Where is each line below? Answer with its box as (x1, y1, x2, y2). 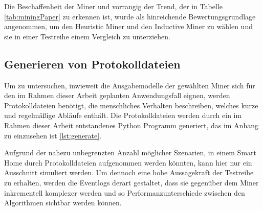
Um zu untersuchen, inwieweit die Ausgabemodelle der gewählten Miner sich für (4, 80, 255, 90)
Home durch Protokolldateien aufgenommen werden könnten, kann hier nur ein (4, 157, 252, 168)
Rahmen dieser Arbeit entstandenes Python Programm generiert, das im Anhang (4, 120, 258, 130)
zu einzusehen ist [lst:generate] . (4, 130, 102, 140)
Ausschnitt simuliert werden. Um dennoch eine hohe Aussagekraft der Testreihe (4, 167, 254, 178)
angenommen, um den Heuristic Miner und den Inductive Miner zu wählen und (4, 21, 253, 32)
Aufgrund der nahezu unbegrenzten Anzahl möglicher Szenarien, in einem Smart (4, 147, 256, 158)
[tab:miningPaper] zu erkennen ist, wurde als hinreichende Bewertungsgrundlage (4, 11, 256, 21)
